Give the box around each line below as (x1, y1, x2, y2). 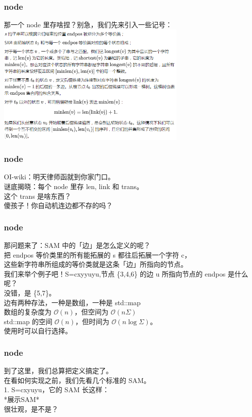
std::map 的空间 (4, 316, 52, 326)
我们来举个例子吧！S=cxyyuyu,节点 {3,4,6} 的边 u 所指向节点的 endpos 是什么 (4, 268, 248, 278)
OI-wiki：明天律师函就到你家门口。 (4, 172, 115, 182)
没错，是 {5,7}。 (4, 287, 56, 297)
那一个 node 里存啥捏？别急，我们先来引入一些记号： (4, 19, 172, 30)
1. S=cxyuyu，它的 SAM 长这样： (4, 384, 109, 395)
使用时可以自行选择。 (4, 326, 72, 336)
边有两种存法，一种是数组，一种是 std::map (4, 297, 141, 307)
